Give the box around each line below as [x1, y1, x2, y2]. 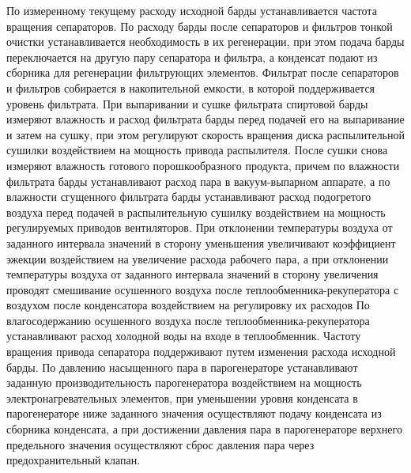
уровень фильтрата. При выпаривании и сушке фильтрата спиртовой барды [6, 95, 368, 112]
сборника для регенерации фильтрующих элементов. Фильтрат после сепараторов [6, 64, 399, 81]
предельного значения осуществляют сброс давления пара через [6, 436, 315, 452]
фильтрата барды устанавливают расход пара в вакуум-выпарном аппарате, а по [6, 172, 390, 189]
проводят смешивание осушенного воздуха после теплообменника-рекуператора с [6, 281, 399, 297]
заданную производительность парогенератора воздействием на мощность [6, 374, 362, 391]
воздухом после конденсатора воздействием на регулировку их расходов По [6, 297, 370, 313]
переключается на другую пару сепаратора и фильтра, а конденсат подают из [6, 48, 378, 65]
